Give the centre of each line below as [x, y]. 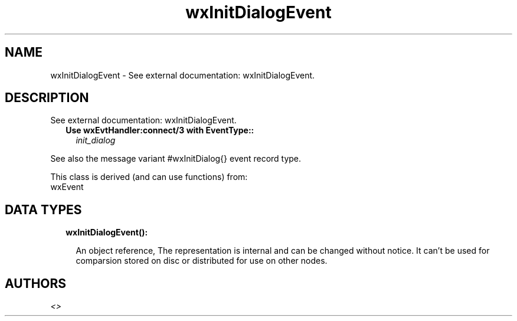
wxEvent [67, 187]
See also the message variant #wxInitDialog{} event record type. [176, 159]
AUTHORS [36, 283]
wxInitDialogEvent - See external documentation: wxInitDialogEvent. [183, 75]
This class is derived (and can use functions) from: [149, 177]
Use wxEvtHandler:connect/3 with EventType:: [160, 130]
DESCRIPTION [47, 98]
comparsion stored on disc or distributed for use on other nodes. [202, 261]
